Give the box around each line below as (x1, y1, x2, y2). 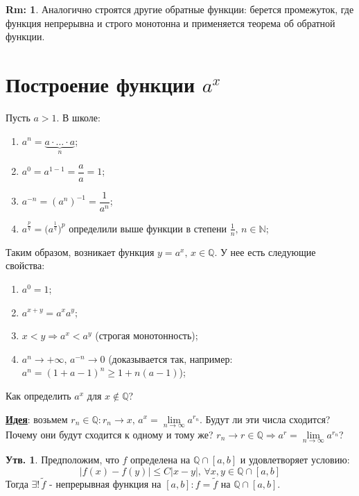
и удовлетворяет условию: (240, 452, 350, 466)
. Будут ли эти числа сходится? (199, 411, 331, 426)
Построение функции (6, 69, 195, 98)
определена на (130, 452, 191, 466)
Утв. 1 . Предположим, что (6, 452, 119, 466)
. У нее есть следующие (214, 244, 316, 259)
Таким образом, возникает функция (6, 244, 155, 259)
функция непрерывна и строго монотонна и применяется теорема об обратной (6, 15, 335, 30)
